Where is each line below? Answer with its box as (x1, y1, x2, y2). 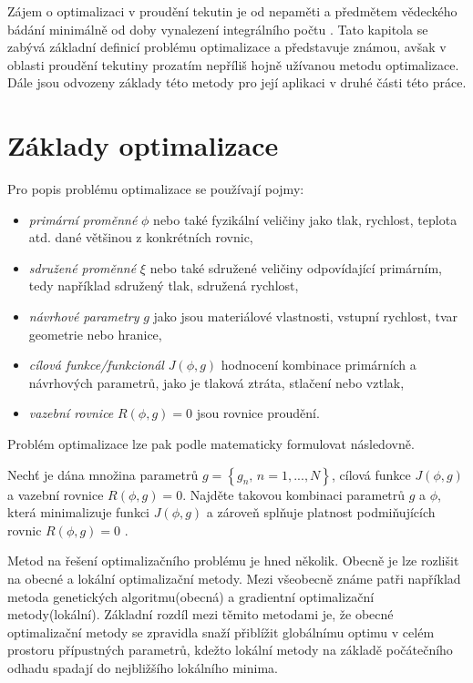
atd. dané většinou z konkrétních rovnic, (28, 228, 253, 247)
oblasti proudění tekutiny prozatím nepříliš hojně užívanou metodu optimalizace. (7, 55, 459, 74)
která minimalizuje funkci (7, 503, 150, 522)
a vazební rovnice (7, 484, 104, 504)
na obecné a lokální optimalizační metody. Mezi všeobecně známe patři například (7, 569, 461, 587)
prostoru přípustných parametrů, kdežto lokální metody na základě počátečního (7, 640, 453, 659)
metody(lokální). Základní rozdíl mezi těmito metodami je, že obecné (7, 605, 394, 624)
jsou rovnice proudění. (196, 403, 320, 423)
